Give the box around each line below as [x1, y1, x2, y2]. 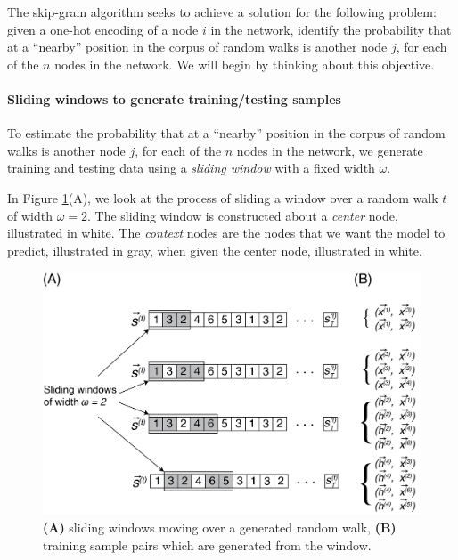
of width [7, 206, 53, 224]
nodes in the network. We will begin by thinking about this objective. [54, 54, 435, 73]
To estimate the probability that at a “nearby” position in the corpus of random [7, 124, 446, 142]
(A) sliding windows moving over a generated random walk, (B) [43, 518, 397, 537]
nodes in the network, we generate [236, 141, 423, 159]
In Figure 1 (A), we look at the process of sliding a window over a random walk [7, 188, 438, 207]
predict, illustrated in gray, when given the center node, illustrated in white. [7, 240, 422, 259]
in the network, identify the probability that [210, 20, 452, 38]
